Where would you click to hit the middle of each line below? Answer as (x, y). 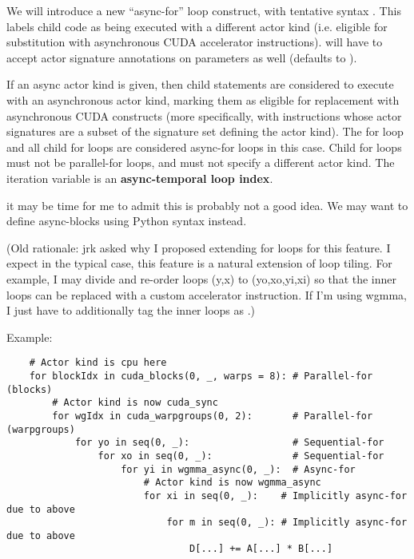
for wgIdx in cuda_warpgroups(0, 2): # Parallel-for (213, 416)
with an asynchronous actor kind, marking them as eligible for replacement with (203, 99)
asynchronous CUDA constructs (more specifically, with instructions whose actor (204, 115)
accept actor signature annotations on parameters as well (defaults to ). (182, 57)
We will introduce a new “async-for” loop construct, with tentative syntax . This (204, 10)
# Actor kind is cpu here (98, 363)
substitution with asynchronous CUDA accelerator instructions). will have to (195, 42)
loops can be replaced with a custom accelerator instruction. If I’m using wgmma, (207, 294)
